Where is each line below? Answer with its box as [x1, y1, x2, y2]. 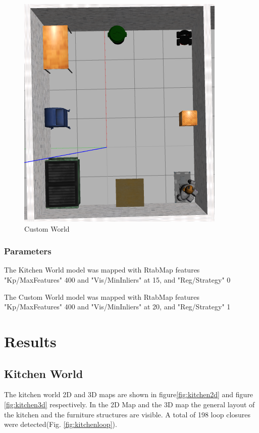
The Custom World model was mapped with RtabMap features [4, 291, 200, 302]
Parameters [4, 245, 51, 257]
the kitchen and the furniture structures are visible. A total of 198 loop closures [4, 409, 250, 419]
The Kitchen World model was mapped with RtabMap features [4, 264, 200, 275]
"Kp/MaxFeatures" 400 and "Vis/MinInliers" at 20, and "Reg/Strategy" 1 [4, 301, 231, 312]
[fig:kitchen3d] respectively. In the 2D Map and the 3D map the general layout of [4, 399, 255, 409]
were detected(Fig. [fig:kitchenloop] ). [4, 419, 117, 429]
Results [4, 331, 57, 351]
